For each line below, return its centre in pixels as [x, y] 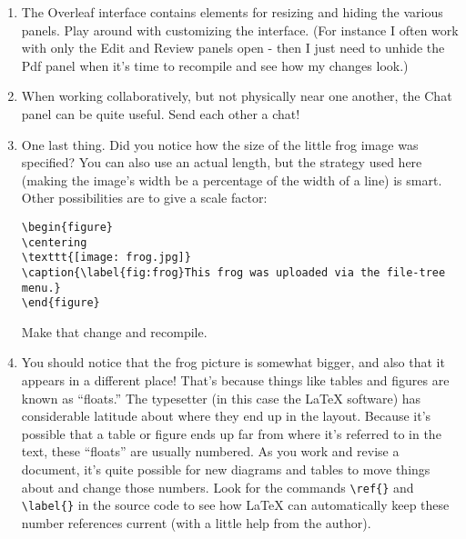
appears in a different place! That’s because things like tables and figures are [235, 380]
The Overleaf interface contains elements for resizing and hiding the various [232, 12]
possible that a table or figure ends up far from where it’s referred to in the [231, 433]
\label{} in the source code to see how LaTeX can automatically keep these [235, 505]
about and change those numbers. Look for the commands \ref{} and [218, 487]
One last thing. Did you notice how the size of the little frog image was [220, 144]
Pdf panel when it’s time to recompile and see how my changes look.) [215, 65]
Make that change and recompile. [114, 331]
